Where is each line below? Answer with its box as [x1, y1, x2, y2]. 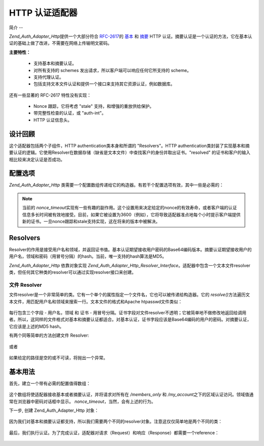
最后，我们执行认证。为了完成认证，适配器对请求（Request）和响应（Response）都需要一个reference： [9, 429, 220, 436]
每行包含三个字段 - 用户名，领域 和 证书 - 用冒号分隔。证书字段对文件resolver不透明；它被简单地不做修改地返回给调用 [9, 310, 246, 316]
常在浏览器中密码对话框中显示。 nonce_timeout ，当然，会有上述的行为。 [9, 398, 156, 404]
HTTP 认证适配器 [9, 7, 78, 18]
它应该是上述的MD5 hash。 [9, 323, 64, 329]
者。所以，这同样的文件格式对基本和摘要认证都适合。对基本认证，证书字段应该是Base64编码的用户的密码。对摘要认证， [9, 317, 252, 322]
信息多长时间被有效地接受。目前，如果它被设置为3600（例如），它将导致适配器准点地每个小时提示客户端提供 [22, 211, 241, 218]
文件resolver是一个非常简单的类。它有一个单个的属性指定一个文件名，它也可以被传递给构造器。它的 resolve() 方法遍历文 [9, 292, 250, 297]
